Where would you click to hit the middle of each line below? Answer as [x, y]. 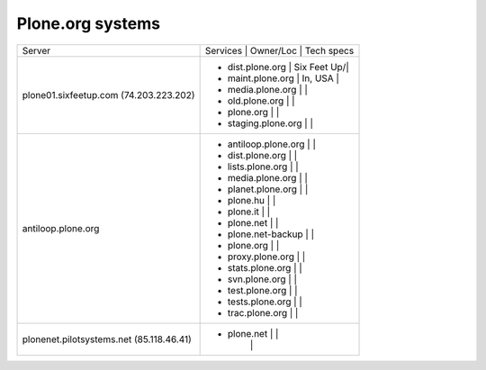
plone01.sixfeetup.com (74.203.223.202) [108, 95]
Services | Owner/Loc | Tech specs [279, 50]
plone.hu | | [252, 200]
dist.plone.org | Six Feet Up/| [288, 67]
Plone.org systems [89, 23]
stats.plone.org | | [265, 267]
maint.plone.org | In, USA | [283, 78]
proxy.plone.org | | [266, 257]
